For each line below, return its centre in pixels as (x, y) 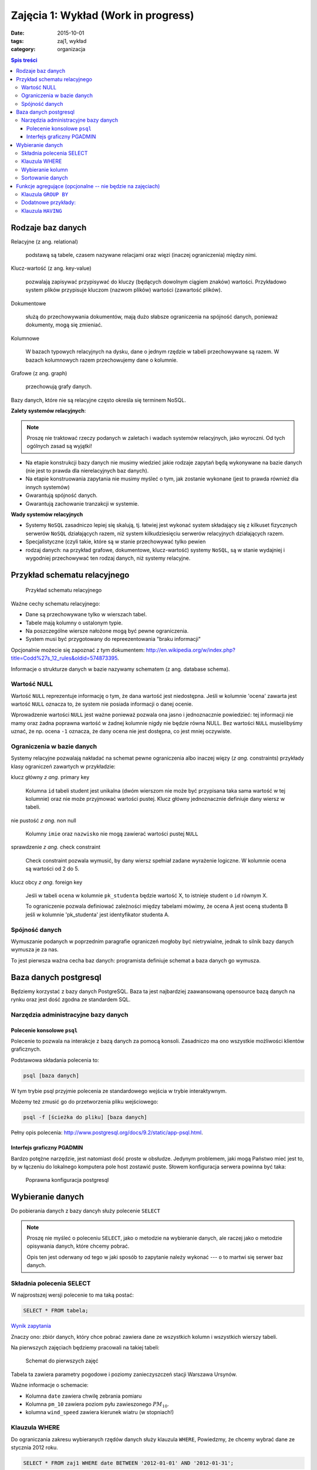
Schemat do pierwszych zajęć (62, 1361)
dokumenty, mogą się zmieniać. (64, 325)
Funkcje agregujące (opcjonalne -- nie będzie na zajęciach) (88, 186)
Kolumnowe (25, 338)
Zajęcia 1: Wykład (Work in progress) (102, 15)
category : (23, 49)
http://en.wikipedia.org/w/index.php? (191, 650)
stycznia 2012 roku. (34, 1447)
